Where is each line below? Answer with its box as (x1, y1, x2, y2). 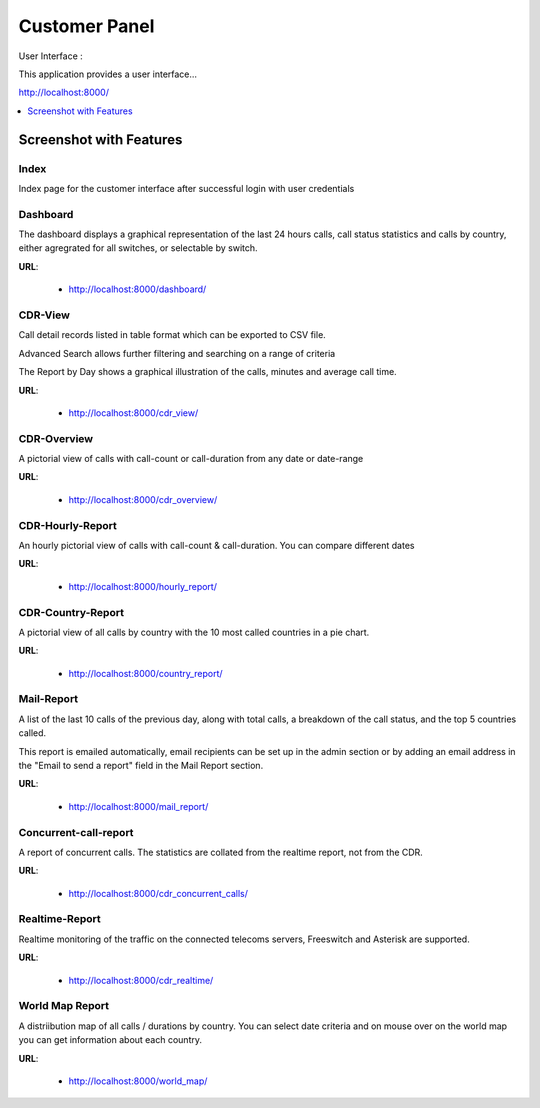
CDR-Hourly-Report (18, 518, 117, 532)
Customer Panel (18, 15, 155, 37)
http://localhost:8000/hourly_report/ (68, 580, 217, 592)
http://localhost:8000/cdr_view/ (68, 406, 199, 419)
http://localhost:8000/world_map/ (68, 1075, 208, 1087)
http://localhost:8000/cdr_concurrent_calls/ (68, 887, 249, 899)
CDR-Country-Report (18, 605, 125, 619)
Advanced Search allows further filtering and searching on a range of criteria (18, 347, 336, 359)
